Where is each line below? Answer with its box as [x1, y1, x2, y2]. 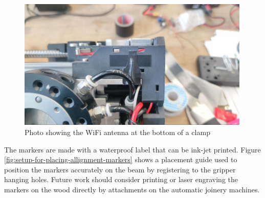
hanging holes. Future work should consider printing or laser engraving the [4, 174, 238, 185]
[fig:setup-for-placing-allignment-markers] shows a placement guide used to [4, 154, 237, 165]
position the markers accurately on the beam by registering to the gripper [4, 164, 236, 174]
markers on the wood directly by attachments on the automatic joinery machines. [4, 184, 260, 194]
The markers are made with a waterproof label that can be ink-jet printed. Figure [4, 144, 261, 155]
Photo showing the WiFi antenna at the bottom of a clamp [25, 126, 210, 137]
